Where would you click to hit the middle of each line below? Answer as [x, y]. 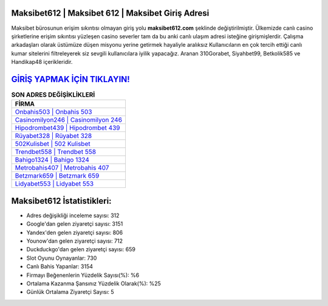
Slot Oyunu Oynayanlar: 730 [62, 258]
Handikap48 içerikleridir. [42, 62]
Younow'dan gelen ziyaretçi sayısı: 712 [75, 241]
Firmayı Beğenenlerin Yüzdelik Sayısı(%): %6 [83, 275]
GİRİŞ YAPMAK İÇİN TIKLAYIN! [70, 79]
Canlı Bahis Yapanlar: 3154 [60, 266]
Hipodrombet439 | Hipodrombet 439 [67, 128]
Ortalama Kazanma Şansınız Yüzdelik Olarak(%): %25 [94, 283]
